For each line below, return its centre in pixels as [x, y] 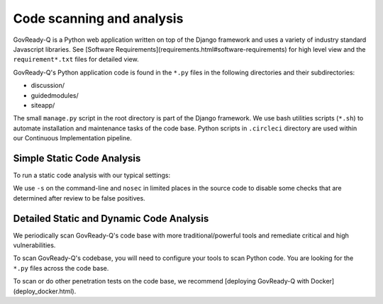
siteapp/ [43, 105]
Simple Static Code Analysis [77, 158]
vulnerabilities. [34, 245]
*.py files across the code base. [61, 268]
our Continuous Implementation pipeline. [73, 138]
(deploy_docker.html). [45, 291]
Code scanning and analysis [98, 18]
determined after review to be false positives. [79, 198]
